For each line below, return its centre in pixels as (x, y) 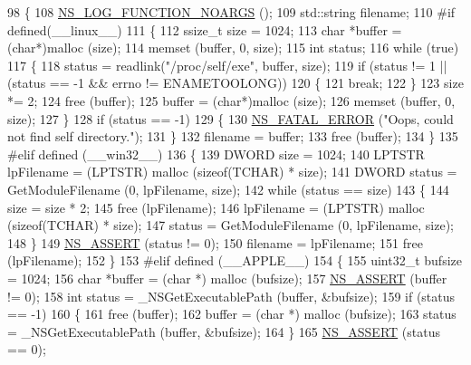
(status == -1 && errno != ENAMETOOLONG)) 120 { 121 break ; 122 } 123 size (235, 83)
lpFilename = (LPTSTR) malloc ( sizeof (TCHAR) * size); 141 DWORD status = (232, 172)
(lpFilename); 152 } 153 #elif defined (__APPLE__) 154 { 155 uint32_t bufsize (235, 260)
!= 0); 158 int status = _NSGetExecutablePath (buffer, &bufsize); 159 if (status (231, 296)
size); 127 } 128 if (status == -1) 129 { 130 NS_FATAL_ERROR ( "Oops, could (231, 118)
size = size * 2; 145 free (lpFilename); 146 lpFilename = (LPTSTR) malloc (216, 207)
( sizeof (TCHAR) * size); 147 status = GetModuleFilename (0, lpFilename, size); (231, 225)
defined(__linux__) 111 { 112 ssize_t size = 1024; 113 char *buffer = (205, 29)
